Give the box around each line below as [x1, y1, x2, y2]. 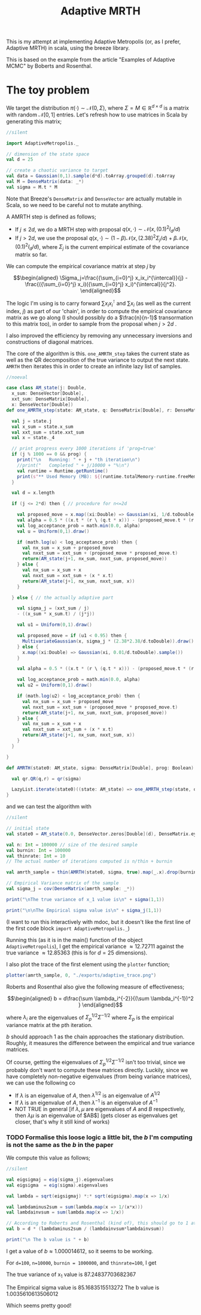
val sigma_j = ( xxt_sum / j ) [17, 605, 90, 611]
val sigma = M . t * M [6, 184, 58, 190]
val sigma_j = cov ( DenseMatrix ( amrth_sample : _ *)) [6, 886, 135, 892]
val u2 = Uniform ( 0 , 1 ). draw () [17, 682, 93, 688]
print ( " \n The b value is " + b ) [6, 1237, 90, 1243]
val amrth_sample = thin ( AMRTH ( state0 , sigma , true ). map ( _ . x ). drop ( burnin [6, 869, 197, 875]
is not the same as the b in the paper [6, 1140, 114, 1149]
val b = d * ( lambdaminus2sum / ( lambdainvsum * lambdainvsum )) [6, 1226, 165, 1232]
